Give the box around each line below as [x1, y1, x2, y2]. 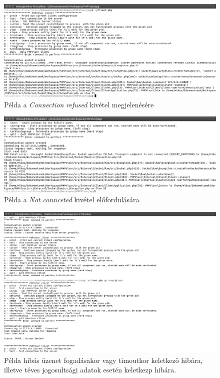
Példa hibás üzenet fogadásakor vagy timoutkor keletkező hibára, [4, 354, 203, 365]
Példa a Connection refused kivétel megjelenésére [4, 99, 154, 109]
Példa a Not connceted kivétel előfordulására [4, 194, 139, 205]
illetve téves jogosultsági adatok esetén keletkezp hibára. [4, 364, 176, 375]
